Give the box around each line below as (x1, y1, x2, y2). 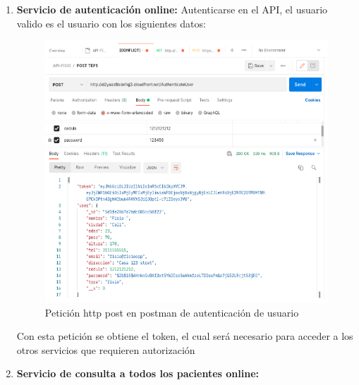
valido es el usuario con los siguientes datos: (16, 16, 206, 30)
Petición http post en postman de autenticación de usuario (44, 305, 299, 319)
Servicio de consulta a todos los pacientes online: (16, 366, 260, 381)
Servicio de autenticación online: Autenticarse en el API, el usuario (16, 2, 328, 16)
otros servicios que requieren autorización (16, 342, 195, 357)
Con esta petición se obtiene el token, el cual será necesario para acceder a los (16, 329, 353, 343)
